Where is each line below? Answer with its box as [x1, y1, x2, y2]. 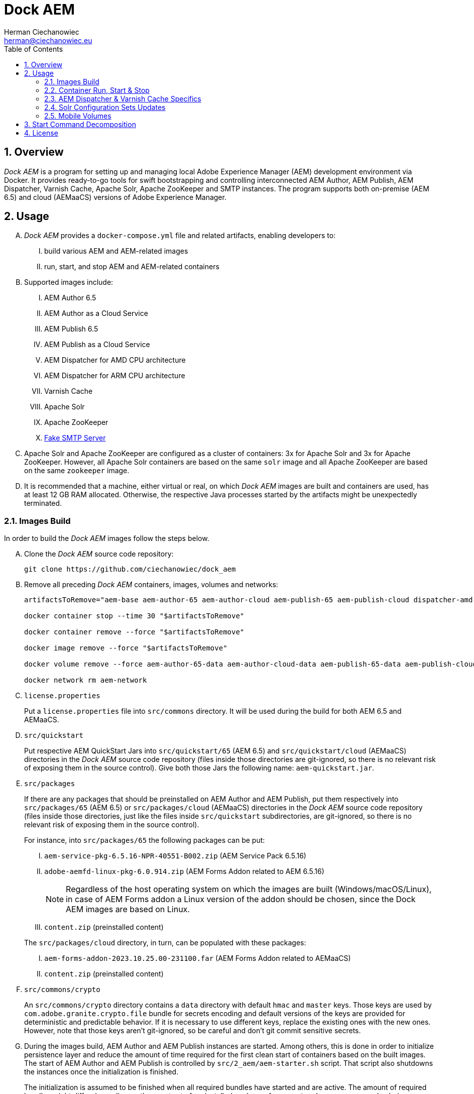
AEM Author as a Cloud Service [44, 309, 148, 318]
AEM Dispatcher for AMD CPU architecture [44, 356, 186, 365]
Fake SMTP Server [44, 433, 106, 443]
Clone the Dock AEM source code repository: [24, 550, 174, 559]
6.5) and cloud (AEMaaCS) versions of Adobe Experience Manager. [4, 192, 226, 201]
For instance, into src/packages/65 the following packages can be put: [24, 836, 265, 845]
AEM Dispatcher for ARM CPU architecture [44, 371, 185, 380]
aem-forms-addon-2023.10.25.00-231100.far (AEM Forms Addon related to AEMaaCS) [44, 954, 351, 963]
